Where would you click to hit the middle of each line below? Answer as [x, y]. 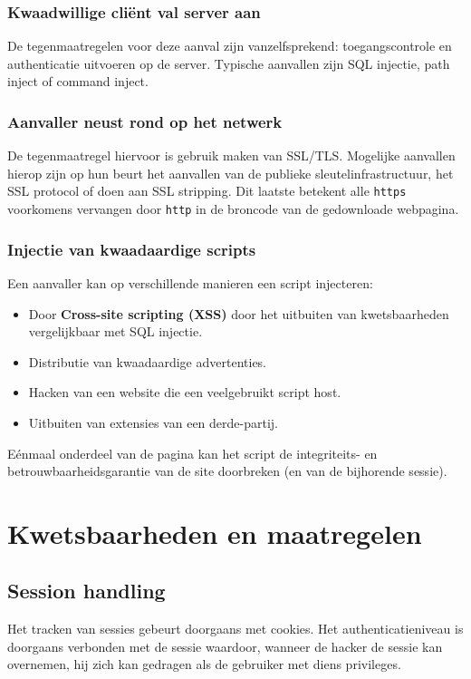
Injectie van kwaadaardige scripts [132, 249]
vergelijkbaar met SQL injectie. [115, 331]
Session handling [87, 591]
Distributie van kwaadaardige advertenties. [148, 361]
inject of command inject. [78, 81]
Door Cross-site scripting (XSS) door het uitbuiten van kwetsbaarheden [239, 313]
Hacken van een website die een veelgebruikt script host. [185, 392]
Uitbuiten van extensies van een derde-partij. [153, 422]
